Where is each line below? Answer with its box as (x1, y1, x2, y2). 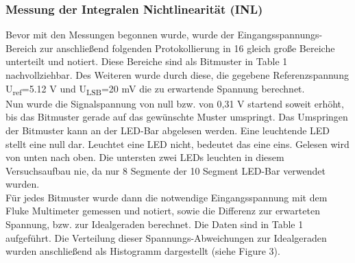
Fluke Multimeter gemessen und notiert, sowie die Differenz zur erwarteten (5, 203, 320, 218)
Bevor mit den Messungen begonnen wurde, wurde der (5, 27, 234, 42)
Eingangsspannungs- (237, 27, 323, 42)
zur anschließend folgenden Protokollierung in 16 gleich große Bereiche (39, 40, 335, 55)
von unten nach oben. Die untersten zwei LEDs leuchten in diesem (5, 150, 284, 164)
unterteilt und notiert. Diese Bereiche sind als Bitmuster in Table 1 (5, 54, 288, 68)
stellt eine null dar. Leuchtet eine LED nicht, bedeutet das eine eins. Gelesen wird (5, 136, 350, 151)
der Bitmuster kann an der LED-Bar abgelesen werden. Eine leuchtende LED (5, 123, 330, 137)
